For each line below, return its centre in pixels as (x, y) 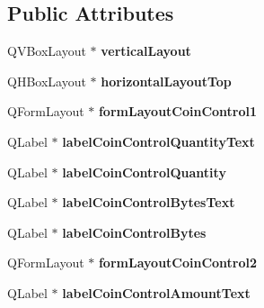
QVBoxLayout (47, 51)
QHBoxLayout (47, 81)
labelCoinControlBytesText (149, 202)
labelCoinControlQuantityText (158, 141)
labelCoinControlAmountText (156, 292)
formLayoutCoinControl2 (178, 263)
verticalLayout (146, 51)
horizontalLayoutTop (166, 81)
